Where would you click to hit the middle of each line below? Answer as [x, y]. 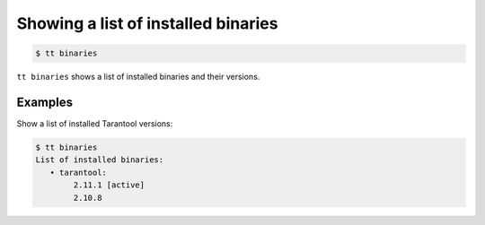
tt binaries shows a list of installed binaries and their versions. [138, 77]
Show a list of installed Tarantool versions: [95, 124]
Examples [45, 102]
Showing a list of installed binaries [147, 23]
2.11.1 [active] [109, 185]
